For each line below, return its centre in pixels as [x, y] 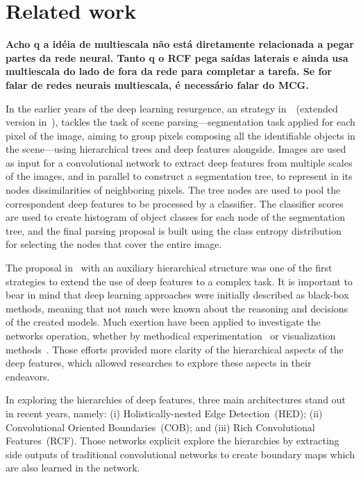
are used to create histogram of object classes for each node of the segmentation [175, 217]
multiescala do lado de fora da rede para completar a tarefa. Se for [169, 71]
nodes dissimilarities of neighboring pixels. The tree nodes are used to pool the [173, 190]
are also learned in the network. [73, 468]
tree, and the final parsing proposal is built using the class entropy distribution [174, 230]
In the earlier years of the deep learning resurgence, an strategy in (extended [172, 108]
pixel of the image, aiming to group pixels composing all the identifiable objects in [180, 135]
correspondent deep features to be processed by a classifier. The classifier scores [175, 203]
